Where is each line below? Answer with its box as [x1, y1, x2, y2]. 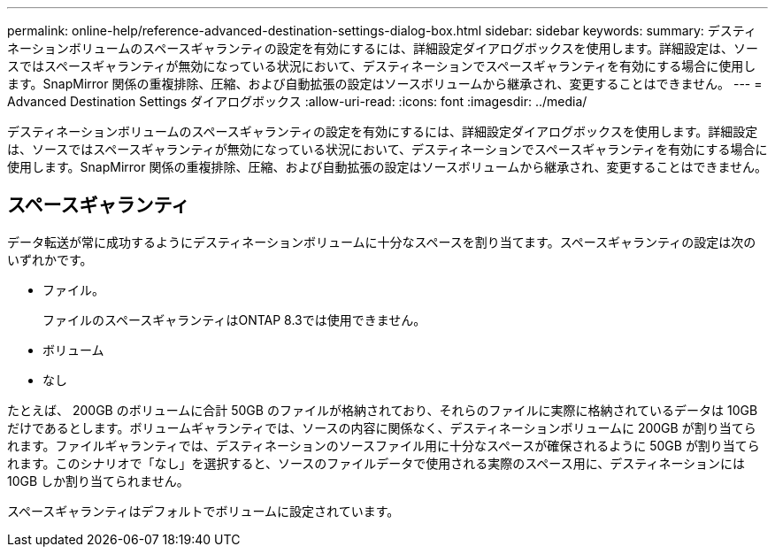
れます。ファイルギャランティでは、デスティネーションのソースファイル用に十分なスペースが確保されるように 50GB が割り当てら [7, 437, 760, 453]
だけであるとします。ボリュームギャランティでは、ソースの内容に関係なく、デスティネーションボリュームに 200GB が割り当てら [7, 419, 756, 435]
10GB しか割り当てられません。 [7, 473, 189, 489]
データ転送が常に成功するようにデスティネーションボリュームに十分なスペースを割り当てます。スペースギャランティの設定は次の [7, 234, 756, 250]
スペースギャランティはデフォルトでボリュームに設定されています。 [7, 503, 400, 519]
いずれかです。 [7, 251, 93, 267]
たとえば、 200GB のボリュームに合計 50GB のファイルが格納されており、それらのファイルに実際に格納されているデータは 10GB [7, 402, 758, 418]
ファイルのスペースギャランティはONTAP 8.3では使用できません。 [42, 312, 426, 327]
